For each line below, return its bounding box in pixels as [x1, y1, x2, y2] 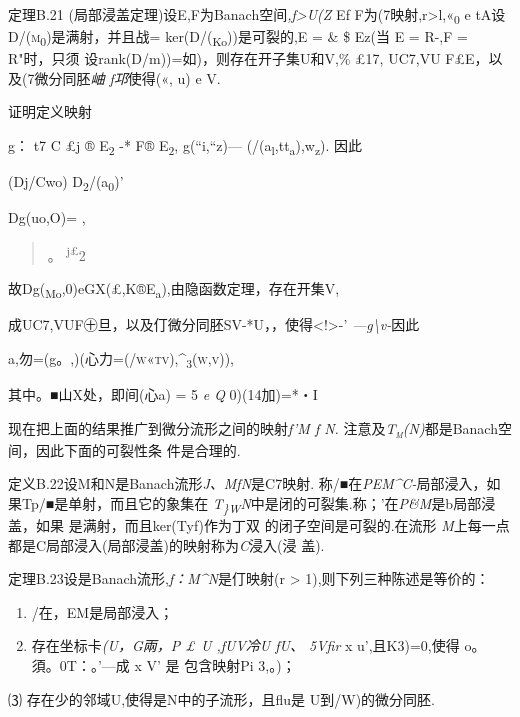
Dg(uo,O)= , [8, 207, 86, 228]
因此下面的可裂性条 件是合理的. [35, 439, 241, 460]
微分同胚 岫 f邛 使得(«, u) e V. [34, 67, 221, 88]
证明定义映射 [8, 101, 92, 122]
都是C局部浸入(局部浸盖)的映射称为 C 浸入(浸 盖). [8, 534, 325, 555]
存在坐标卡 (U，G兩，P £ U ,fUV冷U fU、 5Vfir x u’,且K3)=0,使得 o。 [31, 635, 486, 656]
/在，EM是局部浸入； [31, 601, 174, 622]
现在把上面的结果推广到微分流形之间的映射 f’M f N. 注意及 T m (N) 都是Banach [8, 417, 498, 441]
